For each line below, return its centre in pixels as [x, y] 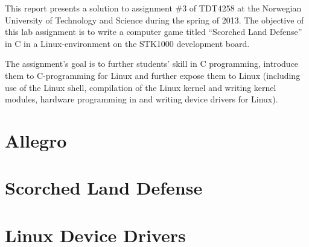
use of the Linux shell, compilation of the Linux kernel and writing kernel [141, 87]
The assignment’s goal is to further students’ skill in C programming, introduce [152, 64]
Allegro [36, 140]
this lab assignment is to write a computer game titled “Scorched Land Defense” [154, 32]
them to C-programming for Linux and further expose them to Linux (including [153, 75]
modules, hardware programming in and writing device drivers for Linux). [142, 99]
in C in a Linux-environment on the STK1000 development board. [127, 43]
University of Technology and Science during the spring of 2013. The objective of [154, 20]
